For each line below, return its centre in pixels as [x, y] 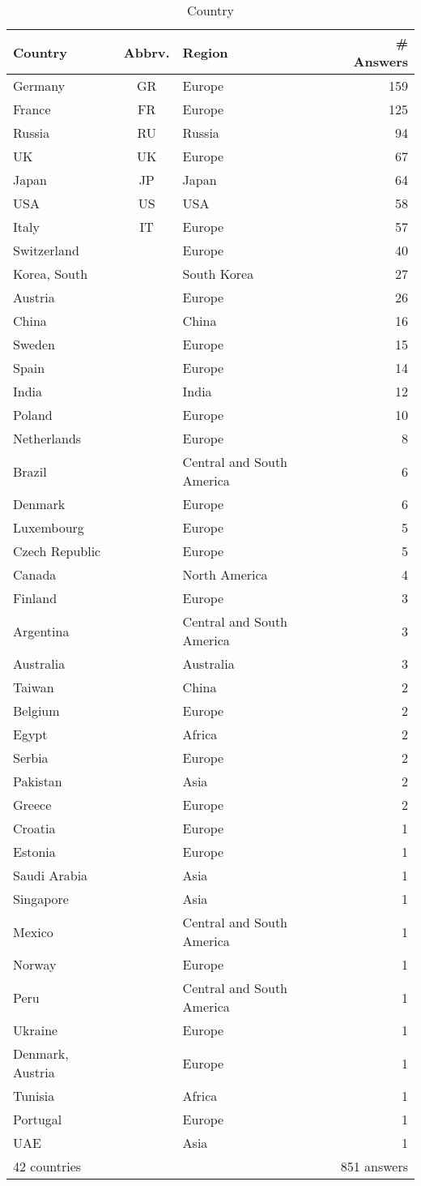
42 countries [47, 1166]
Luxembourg [49, 527]
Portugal [38, 1119]
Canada [35, 574]
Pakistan [38, 781]
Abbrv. [147, 52]
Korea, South [51, 274]
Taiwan [34, 687]
